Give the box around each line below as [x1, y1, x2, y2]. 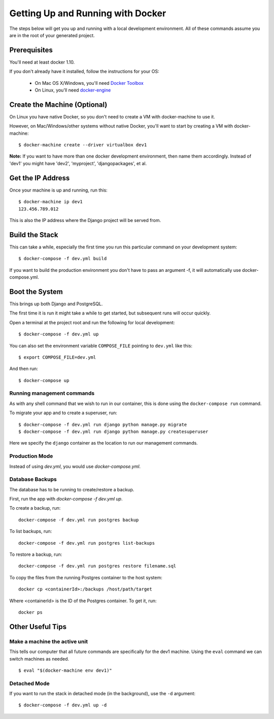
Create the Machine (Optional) [9, 100, 108, 109]
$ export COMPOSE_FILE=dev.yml [18, 354, 96, 360]
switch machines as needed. [9, 655, 70, 662]
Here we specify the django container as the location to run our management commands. [9, 440, 198, 446]
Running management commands [9, 390, 95, 397]
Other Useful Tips [9, 622, 67, 631]
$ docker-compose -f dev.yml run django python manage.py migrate [18, 422, 187, 427]
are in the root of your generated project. [9, 32, 95, 38]
